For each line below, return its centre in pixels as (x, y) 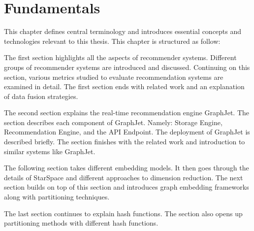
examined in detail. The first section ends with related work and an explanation (124, 86)
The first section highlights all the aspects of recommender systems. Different (120, 57)
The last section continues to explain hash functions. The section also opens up (123, 213)
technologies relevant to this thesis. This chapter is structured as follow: (112, 41)
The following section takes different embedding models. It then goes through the (127, 168)
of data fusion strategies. (41, 96)
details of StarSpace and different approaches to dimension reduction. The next (124, 177)
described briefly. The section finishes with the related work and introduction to (125, 142)
